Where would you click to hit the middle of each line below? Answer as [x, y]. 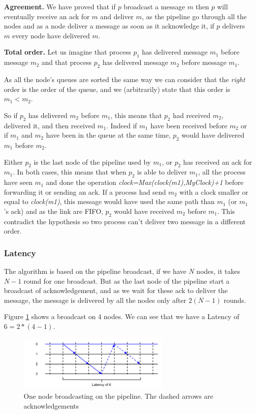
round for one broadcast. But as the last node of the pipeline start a [127, 281]
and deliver [117, 16]
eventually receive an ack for [47, 16]
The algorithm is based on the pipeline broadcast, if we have [95, 271]
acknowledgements [51, 405]
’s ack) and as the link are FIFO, [54, 211]
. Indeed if [122, 125]
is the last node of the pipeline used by [92, 162]
